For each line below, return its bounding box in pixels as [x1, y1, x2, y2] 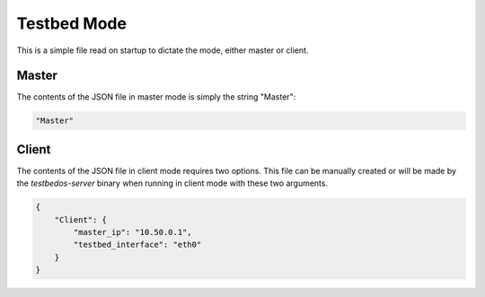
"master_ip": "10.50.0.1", [73, 227, 192, 238]
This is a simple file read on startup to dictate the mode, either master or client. [16, 45, 309, 56]
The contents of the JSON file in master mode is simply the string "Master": [16, 92, 296, 102]
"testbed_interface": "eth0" [73, 240, 202, 250]
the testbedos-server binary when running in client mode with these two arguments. [16, 178, 328, 188]
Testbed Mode [16, 13, 128, 33]
